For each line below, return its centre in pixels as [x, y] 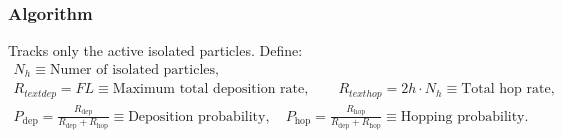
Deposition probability [197, 116]
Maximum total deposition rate [208, 89]
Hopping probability [462, 116]
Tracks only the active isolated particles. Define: [155, 50]
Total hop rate [506, 89]
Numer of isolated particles [132, 69]
